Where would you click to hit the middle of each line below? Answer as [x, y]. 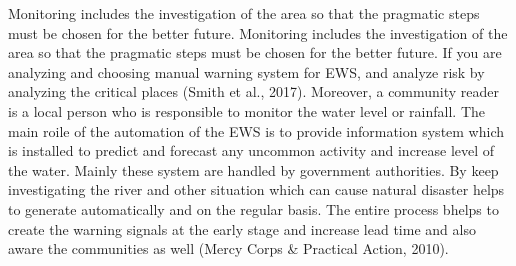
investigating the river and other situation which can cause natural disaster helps [256, 189]
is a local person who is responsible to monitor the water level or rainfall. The [246, 110]
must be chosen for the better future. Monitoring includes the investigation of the [258, 32]
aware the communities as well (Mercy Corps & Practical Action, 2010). [228, 248]
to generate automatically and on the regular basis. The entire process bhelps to [253, 208]
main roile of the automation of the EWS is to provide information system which [256, 130]
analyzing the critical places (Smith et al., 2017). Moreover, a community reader [254, 91]
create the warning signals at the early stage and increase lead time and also [242, 228]
